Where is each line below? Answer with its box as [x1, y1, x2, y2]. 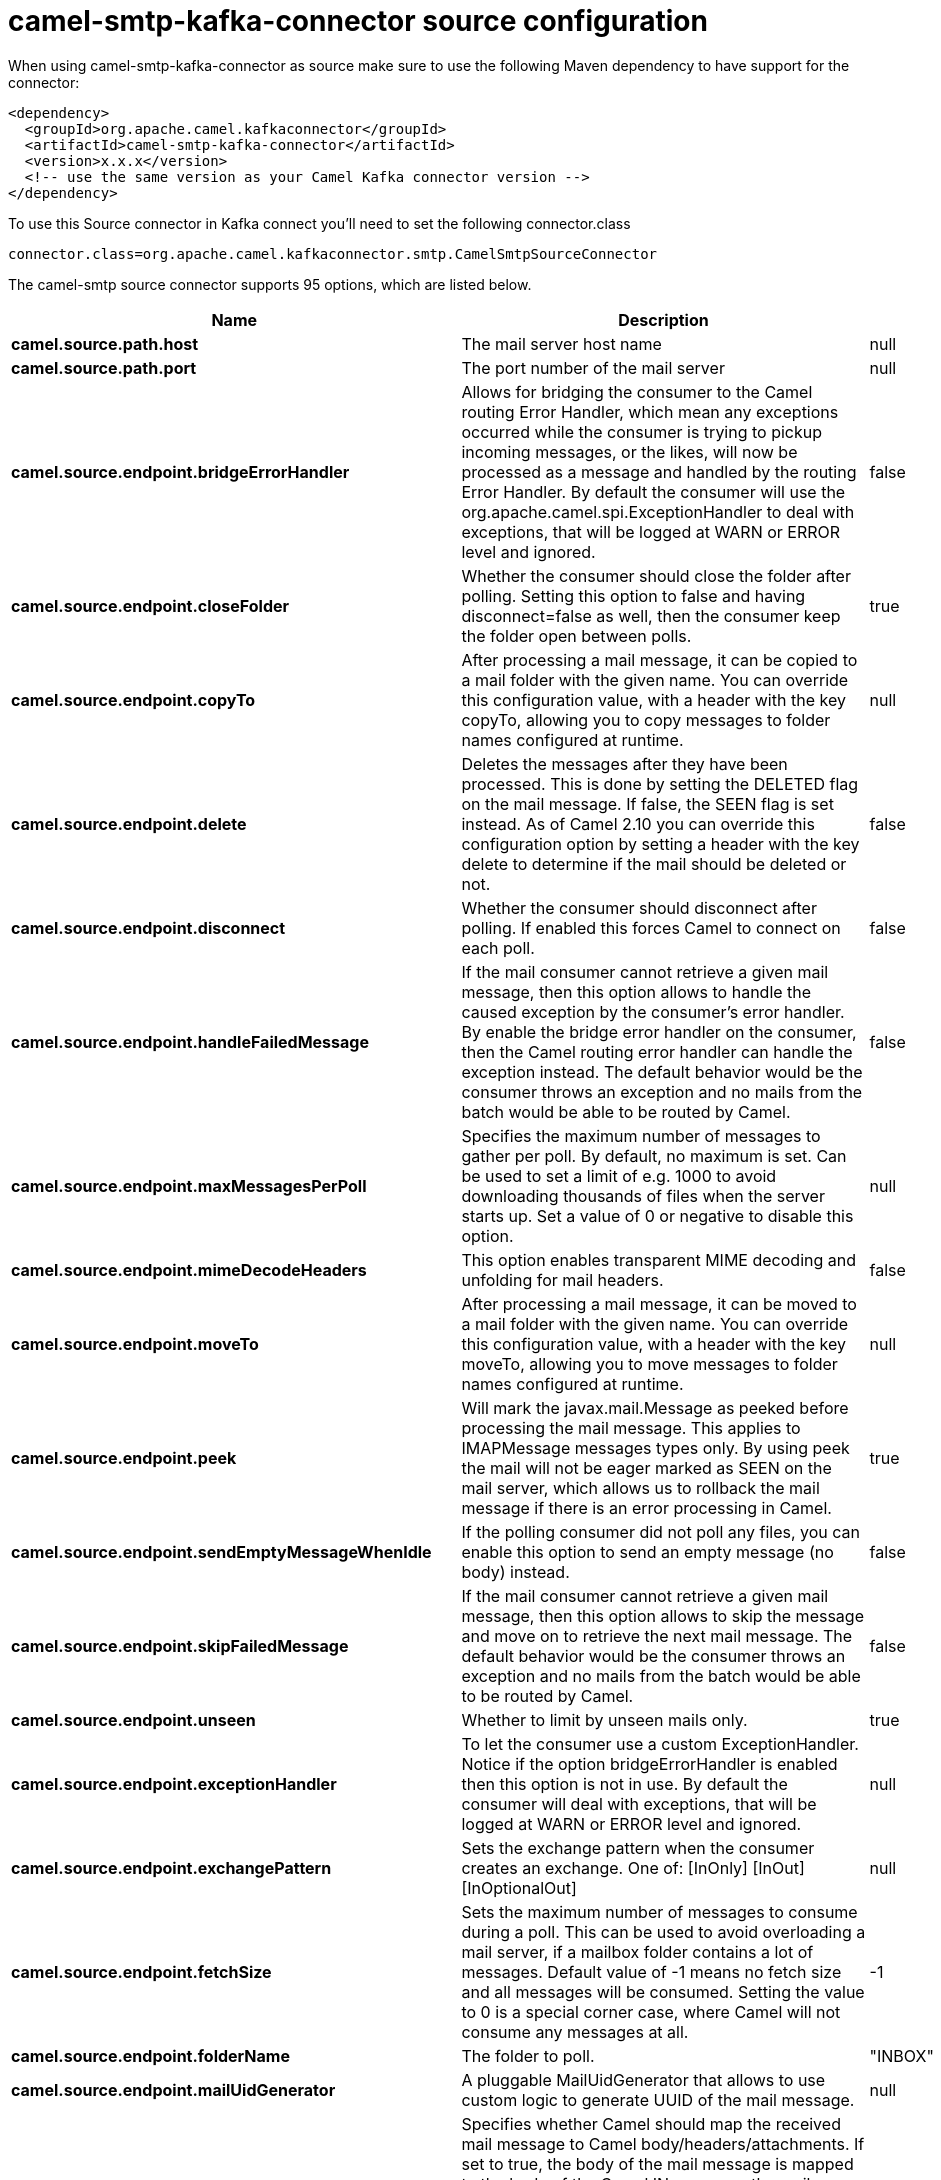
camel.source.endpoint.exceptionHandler [11, 1773, 337, 1794]
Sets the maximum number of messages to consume [461, 1901, 858, 1922]
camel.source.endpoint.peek [11, 1447, 237, 1468]
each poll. [461, 937, 535, 958]
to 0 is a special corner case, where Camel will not [461, 2001, 841, 2022]
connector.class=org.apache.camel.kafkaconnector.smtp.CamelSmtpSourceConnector [8, 245, 658, 262]
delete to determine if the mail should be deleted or [461, 853, 847, 874]
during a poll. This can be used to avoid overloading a [461, 1921, 866, 1942]
